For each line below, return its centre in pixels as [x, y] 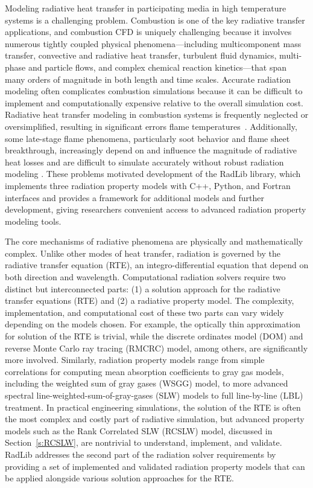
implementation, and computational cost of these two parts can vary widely [144, 312]
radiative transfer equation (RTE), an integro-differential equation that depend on [157, 265]
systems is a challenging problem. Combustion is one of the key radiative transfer [155, 20]
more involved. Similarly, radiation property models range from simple [135, 360]
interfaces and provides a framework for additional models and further [134, 197]
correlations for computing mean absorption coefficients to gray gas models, [144, 371]
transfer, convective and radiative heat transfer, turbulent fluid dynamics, [141, 55]
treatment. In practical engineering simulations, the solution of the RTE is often [153, 407]
